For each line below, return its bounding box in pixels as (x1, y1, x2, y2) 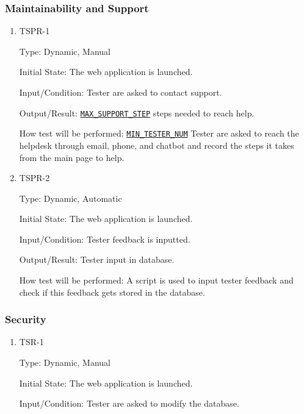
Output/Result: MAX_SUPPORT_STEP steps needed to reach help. (19, 106, 255, 119)
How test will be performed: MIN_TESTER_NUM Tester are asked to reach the (19, 127, 299, 140)
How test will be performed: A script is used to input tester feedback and (19, 274, 294, 287)
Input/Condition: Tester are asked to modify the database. (19, 397, 239, 410)
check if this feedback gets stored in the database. (19, 285, 205, 298)
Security (5, 312, 46, 327)
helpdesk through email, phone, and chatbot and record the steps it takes (19, 138, 294, 151)
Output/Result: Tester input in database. (19, 253, 175, 266)
